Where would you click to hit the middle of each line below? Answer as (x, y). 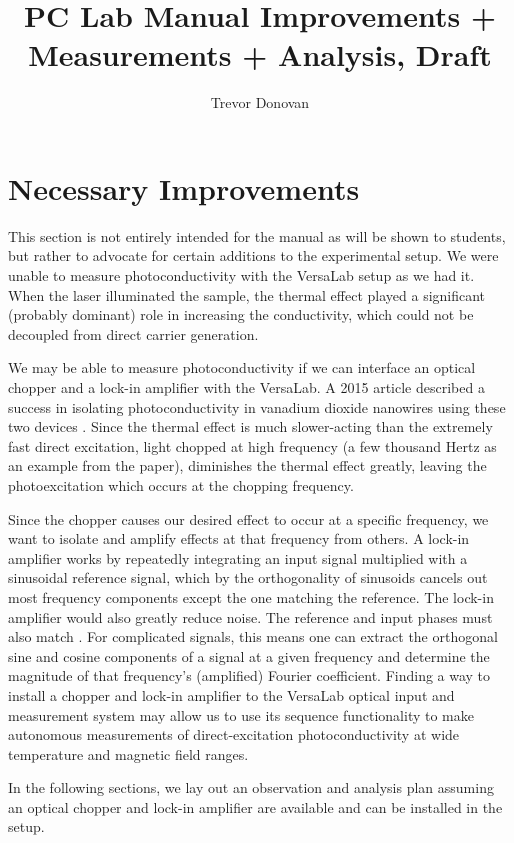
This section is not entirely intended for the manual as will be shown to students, (257, 235)
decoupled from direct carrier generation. (133, 333)
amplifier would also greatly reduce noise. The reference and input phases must (250, 616)
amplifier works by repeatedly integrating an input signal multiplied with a (238, 557)
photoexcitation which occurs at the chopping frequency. (181, 484)
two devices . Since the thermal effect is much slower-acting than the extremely (250, 426)
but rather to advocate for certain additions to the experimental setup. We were (253, 255)
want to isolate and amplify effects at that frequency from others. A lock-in (239, 538)
